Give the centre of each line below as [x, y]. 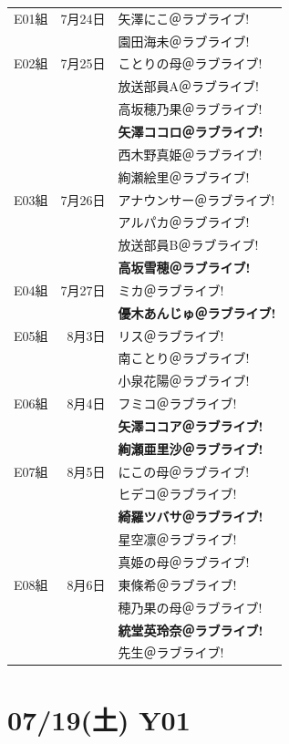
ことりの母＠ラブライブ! [190, 63]
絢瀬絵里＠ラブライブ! [184, 176]
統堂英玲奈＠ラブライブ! [191, 630]
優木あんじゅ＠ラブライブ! [197, 312]
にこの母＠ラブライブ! [184, 471]
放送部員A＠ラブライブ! [188, 86]
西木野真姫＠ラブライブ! [190, 154]
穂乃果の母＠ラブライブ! [190, 607]
